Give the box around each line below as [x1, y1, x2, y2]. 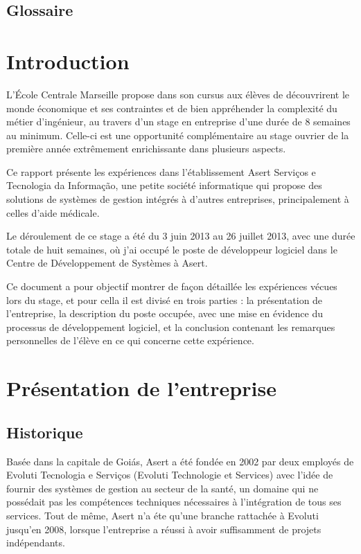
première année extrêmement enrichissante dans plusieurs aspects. [6, 141, 286, 156]
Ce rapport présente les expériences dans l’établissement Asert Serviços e [6, 164, 316, 179]
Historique [6, 421, 83, 443]
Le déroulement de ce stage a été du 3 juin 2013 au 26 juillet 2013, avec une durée [6, 229, 355, 243]
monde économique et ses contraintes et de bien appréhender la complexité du [6, 100, 337, 115]
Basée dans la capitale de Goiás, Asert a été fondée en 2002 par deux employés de [6, 454, 354, 468]
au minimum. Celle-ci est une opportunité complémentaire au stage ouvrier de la [6, 127, 349, 142]
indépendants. [6, 535, 65, 550]
